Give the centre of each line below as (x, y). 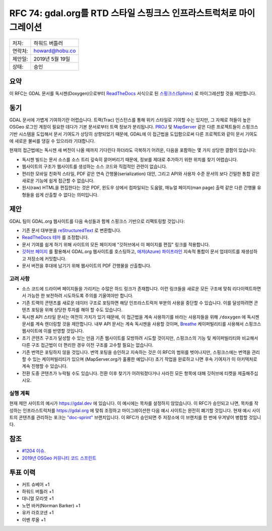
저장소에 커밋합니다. (47, 258)
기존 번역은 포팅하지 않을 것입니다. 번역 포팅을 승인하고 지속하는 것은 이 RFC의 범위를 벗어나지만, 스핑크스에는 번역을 (136, 352)
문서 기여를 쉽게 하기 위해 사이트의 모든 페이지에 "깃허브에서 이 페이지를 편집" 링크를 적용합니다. (116, 244)
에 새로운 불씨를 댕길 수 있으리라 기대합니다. (52, 141)
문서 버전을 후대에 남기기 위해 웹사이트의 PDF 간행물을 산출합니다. (87, 265)
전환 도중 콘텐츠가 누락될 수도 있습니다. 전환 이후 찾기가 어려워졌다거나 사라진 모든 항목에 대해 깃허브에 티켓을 (129, 373)
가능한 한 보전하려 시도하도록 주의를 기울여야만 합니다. (80, 296)
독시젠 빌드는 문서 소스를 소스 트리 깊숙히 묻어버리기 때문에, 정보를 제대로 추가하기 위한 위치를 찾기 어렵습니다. (130, 159)
